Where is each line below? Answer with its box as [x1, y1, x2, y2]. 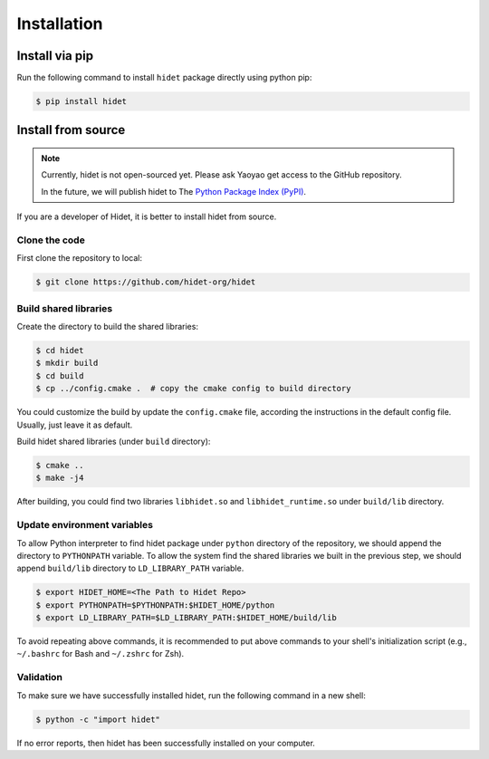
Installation [16, 14, 103, 34]
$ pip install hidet [35, 96, 127, 107]
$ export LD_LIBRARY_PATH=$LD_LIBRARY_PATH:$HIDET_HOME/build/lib [35, 612, 337, 623]
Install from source [16, 122, 126, 138]
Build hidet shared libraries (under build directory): [16, 436, 211, 447]
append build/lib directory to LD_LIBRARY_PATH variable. [16, 562, 244, 574]
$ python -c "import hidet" [35, 714, 160, 725]
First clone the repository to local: [16, 253, 143, 264]
